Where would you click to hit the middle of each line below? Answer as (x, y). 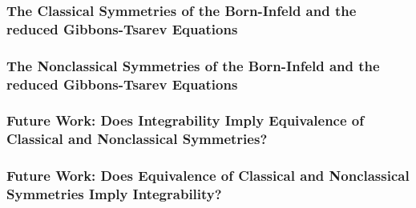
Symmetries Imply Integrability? (114, 194)
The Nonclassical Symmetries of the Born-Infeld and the (193, 65)
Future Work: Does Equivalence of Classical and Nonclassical (208, 176)
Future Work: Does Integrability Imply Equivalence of (186, 120)
